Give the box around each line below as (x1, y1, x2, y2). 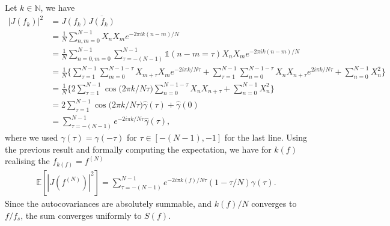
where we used (5, 131, 58, 144)
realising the (5, 154, 50, 167)
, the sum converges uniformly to (20, 209, 142, 221)
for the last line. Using (224, 131, 307, 144)
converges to (251, 197, 297, 209)
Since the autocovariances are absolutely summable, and (5, 197, 212, 209)
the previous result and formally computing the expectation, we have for (5, 142, 272, 155)
